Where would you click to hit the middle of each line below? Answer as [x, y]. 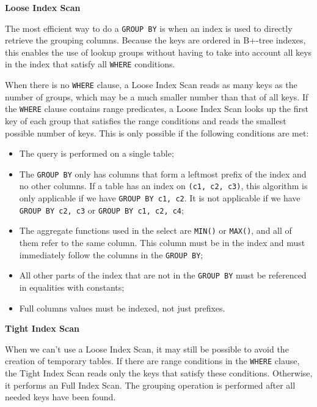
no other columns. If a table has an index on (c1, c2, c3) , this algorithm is [163, 186]
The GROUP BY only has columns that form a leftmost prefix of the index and [163, 174]
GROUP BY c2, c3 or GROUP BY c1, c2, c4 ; [101, 210]
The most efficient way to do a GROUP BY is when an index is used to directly [149, 28]
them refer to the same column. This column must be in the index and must [162, 243]
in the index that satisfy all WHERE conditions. [90, 64]
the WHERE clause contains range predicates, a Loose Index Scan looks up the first [157, 109]
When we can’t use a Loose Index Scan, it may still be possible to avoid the [147, 349]
